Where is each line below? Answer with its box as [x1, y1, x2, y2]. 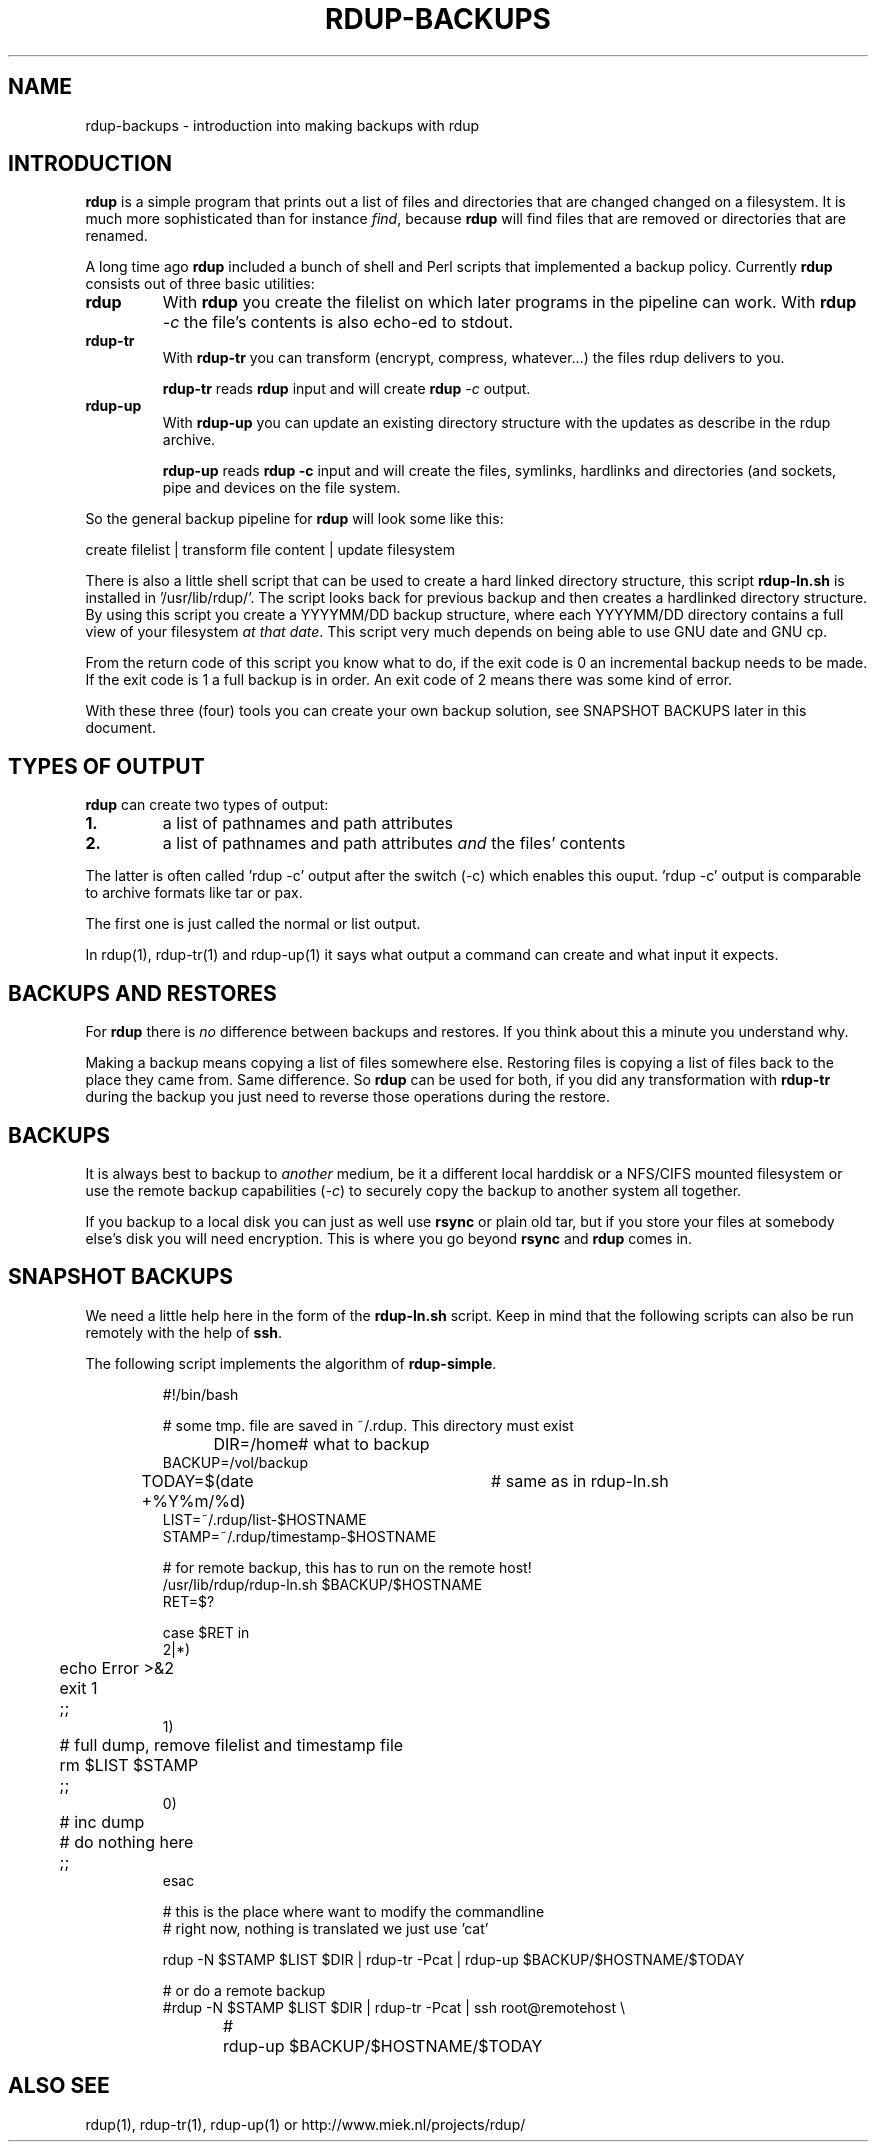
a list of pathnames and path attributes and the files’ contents [162, 833, 626, 854]
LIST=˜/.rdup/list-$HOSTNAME [162, 1510, 367, 1528]
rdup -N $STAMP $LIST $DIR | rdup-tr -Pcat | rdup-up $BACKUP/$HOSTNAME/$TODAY [162, 1950, 745, 1968]
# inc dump [59, 1811, 145, 1832]
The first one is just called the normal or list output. [85, 915, 421, 933]
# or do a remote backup [162, 1981, 326, 1999]
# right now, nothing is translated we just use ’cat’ [162, 1919, 489, 1937]
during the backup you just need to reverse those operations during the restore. [85, 1088, 610, 1106]
